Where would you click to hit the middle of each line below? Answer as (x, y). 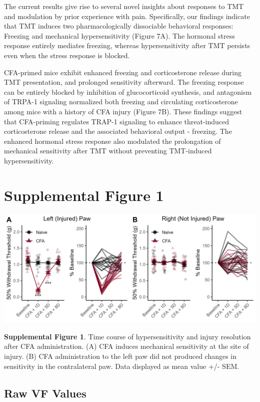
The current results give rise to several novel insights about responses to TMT (124, 6)
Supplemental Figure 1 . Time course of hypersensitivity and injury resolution (127, 336)
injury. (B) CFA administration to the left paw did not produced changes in (120, 356)
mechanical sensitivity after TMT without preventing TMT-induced (108, 151)
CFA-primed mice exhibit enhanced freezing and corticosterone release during (123, 72)
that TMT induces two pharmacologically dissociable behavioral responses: (119, 26)
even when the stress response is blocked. (67, 55)
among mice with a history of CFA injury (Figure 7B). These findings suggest (123, 111)
